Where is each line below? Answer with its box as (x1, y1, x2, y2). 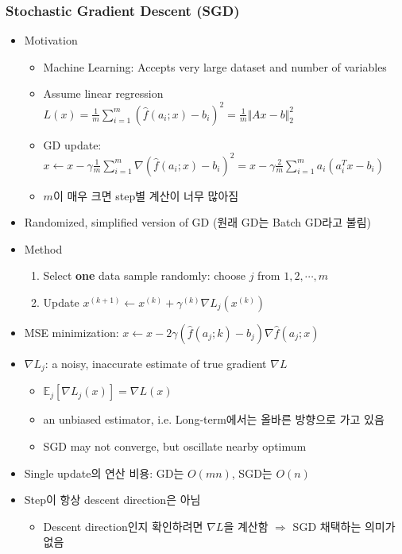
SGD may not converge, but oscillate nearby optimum (43, 438, 307, 455)
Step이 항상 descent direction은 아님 (24, 491, 201, 508)
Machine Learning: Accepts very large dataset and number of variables (43, 58, 387, 75)
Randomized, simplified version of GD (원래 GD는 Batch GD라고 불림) (24, 214, 371, 231)
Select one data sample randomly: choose (43, 267, 245, 284)
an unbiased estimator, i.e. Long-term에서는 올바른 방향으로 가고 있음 (43, 411, 385, 428)
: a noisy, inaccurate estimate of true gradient (44, 354, 267, 371)
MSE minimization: (24, 323, 119, 340)
